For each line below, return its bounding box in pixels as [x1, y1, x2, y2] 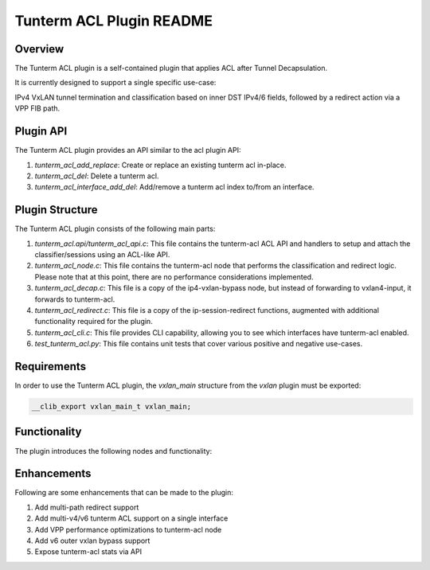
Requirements [14, 359, 87, 373]
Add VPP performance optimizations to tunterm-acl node [34, 525, 222, 534]
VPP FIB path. [14, 103, 61, 113]
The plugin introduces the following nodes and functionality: [14, 446, 213, 455]
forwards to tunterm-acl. [34, 295, 115, 304]
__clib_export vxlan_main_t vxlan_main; [31, 402, 191, 412]
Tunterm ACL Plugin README [14, 12, 213, 29]
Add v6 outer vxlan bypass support [34, 536, 150, 545]
